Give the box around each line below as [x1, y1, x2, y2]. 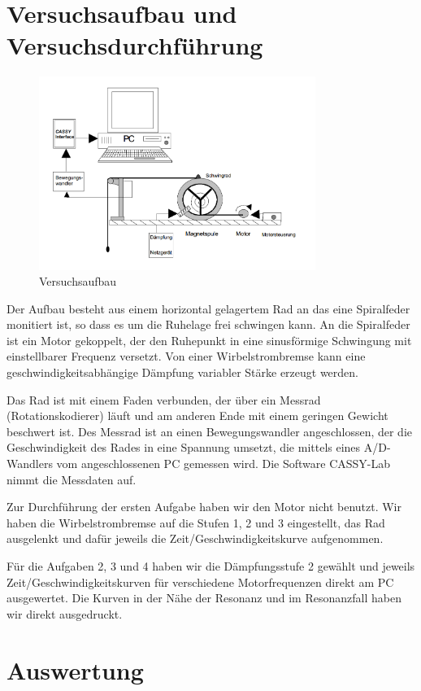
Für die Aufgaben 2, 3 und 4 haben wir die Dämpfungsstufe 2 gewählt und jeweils [7, 558, 415, 575]
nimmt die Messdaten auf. [7, 470, 137, 488]
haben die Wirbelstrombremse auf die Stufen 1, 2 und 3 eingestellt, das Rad [7, 514, 385, 531]
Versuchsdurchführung [7, 28, 263, 62]
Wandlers [7, 455, 53, 472]
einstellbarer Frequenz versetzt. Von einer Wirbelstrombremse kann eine [7, 348, 366, 365]
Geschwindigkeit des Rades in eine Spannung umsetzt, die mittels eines [7, 439, 361, 456]
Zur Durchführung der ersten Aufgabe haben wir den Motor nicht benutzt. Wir [7, 498, 401, 515]
